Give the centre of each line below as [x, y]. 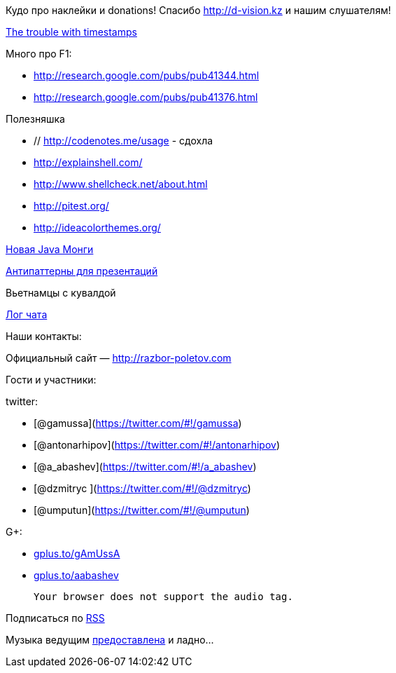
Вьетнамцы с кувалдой [61, 293]
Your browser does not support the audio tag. [163, 597]
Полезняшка [35, 119]
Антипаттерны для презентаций [82, 271]
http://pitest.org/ [71, 206]
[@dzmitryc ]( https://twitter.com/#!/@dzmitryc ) [142, 488]
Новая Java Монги [50, 249]
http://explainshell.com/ [88, 162]
